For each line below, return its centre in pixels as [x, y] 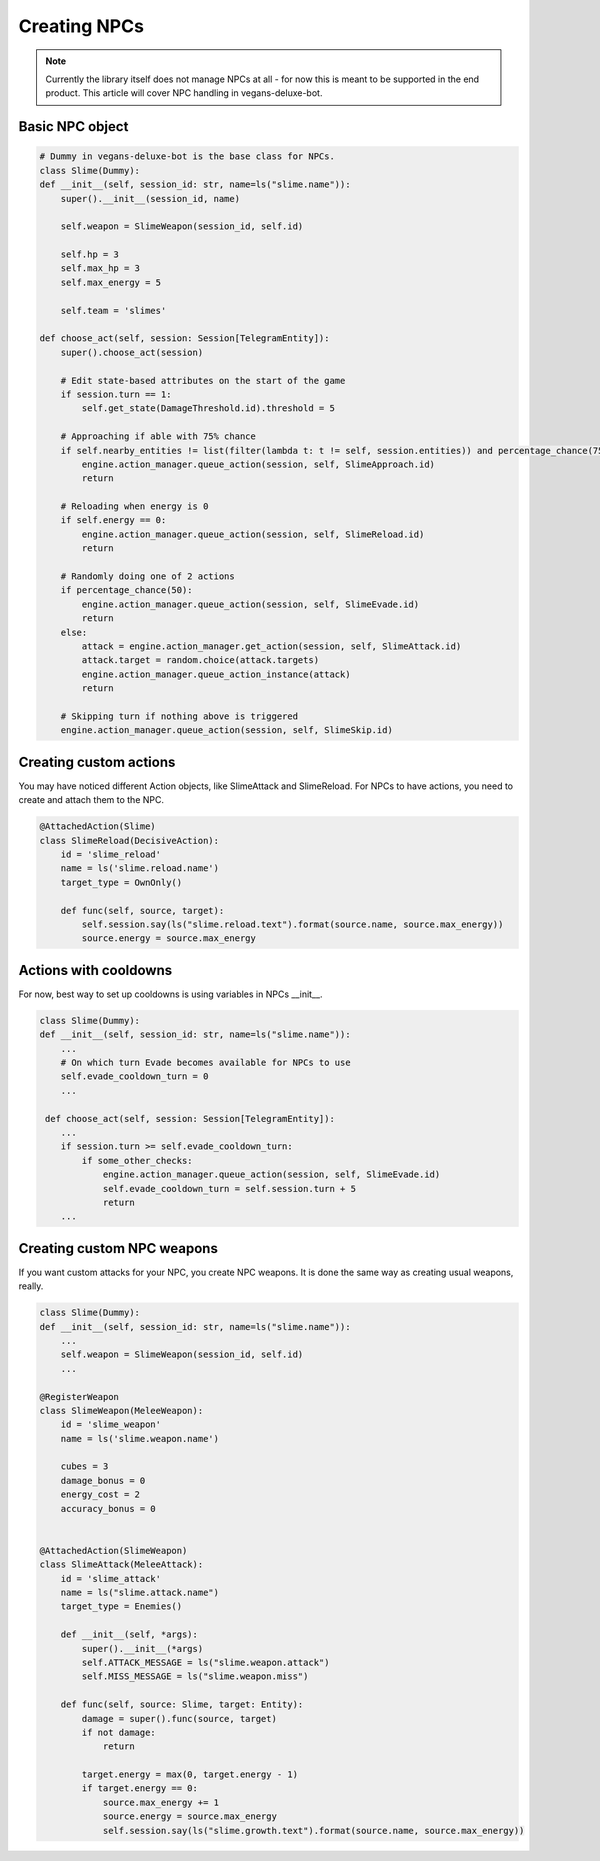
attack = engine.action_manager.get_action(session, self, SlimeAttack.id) [271, 646]
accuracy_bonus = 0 [108, 1508]
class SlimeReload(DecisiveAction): [129, 840]
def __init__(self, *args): [129, 1634]
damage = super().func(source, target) [179, 1718]
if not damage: [119, 1732]
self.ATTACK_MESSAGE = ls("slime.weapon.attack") [205, 1662]
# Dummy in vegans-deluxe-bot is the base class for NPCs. [187, 156]
